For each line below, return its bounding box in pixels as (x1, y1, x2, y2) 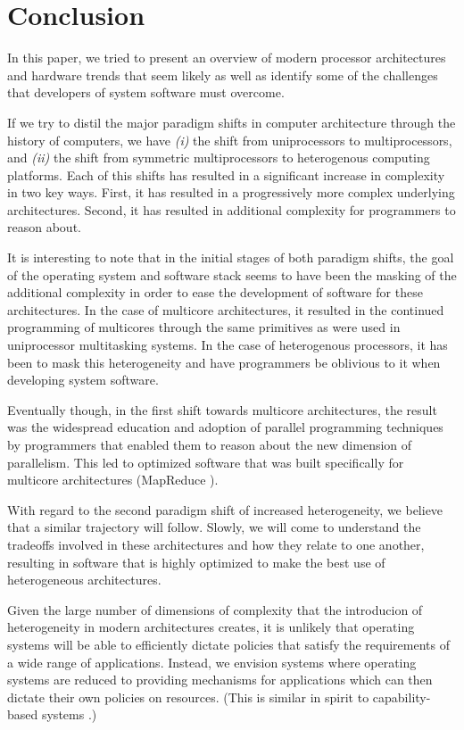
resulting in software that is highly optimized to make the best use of (7, 552, 385, 571)
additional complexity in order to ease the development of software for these (7, 283, 423, 302)
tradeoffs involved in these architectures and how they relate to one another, (7, 535, 425, 553)
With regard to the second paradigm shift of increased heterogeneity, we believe (7, 500, 443, 518)
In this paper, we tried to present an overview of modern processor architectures (7, 48, 446, 67)
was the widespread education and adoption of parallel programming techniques (7, 418, 443, 436)
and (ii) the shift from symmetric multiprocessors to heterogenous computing (7, 148, 430, 167)
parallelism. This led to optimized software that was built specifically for (7, 452, 404, 471)
